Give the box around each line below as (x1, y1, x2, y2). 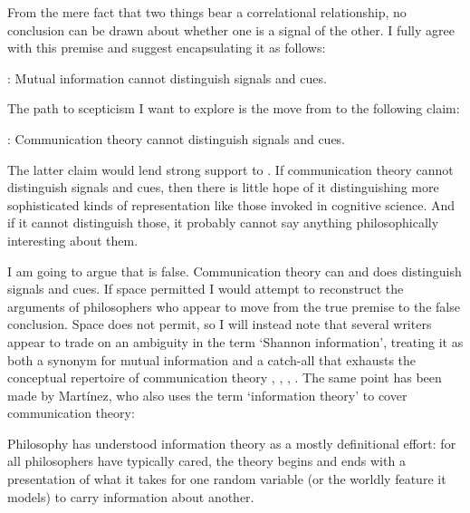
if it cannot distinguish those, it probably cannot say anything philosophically (7, 213, 439, 232)
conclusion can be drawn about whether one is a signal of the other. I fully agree (7, 20, 455, 39)
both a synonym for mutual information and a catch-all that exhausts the (7, 350, 417, 369)
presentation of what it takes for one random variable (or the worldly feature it (7, 469, 446, 489)
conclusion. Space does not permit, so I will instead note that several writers (7, 315, 432, 334)
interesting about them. (7, 230, 139, 249)
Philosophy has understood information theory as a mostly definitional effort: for (7, 433, 456, 452)
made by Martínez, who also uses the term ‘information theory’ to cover (7, 385, 408, 404)
